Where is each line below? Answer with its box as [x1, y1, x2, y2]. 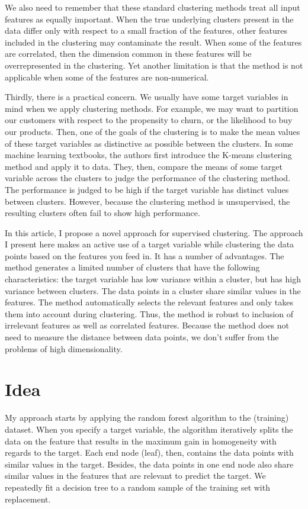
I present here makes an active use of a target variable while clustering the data [5, 238, 294, 250]
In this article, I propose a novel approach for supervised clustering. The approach [5, 226, 303, 239]
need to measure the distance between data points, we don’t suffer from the [5, 331, 279, 343]
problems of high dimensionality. [5, 342, 123, 355]
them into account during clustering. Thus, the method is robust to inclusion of [5, 307, 294, 320]
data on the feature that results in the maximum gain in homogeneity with [5, 434, 277, 447]
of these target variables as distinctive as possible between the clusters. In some [5, 137, 293, 149]
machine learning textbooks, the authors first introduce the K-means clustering [5, 149, 292, 161]
